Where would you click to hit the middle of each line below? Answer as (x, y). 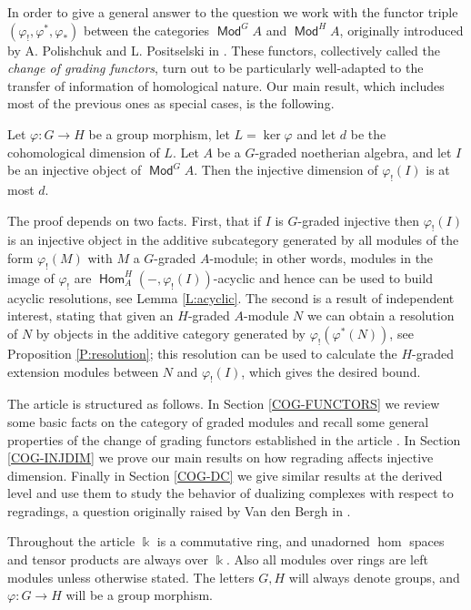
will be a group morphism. (140, 595)
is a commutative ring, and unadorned (263, 541)
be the (368, 133)
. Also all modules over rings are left (327, 559)
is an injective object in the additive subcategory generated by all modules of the (233, 240)
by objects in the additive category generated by (170, 333)
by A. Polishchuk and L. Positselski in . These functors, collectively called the (224, 50)
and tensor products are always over (108, 559)
